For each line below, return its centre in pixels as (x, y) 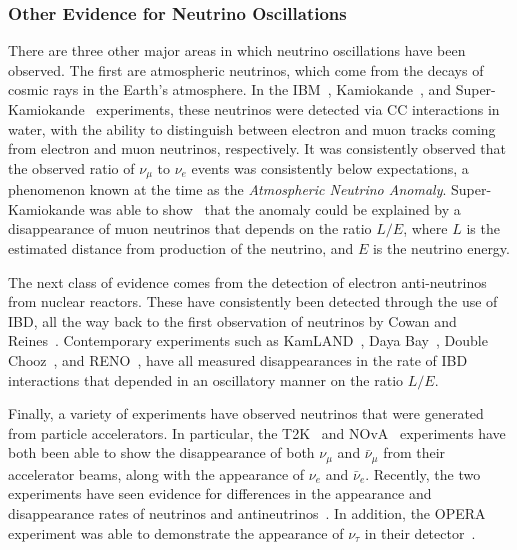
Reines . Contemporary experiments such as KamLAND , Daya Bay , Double (248, 340)
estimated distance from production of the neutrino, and (181, 248)
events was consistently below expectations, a (330, 167)
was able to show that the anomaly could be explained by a (275, 208)
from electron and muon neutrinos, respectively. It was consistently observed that (257, 148)
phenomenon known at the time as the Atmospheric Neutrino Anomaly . (227, 189)
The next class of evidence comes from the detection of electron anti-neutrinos (247, 281)
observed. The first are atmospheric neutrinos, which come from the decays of (246, 69)
